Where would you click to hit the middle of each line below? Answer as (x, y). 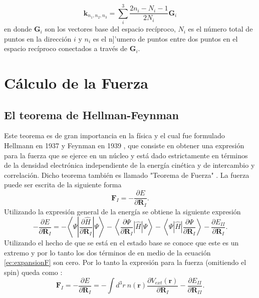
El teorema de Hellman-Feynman (91, 114)
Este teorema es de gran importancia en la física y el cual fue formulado (114, 135)
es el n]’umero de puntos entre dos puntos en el (165, 38)
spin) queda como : (33, 272)
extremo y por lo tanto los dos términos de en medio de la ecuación (107, 252)
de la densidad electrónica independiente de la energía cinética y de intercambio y (129, 165)
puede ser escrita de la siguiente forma (63, 185)
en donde (18, 29)
